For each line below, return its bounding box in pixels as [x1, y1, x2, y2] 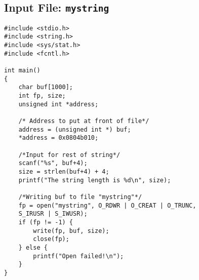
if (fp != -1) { [18, 218, 73, 226]
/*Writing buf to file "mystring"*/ [18, 193, 142, 201]
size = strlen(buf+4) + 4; [18, 168, 109, 175]
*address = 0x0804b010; [18, 134, 99, 142]
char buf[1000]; [18, 84, 73, 91]
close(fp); [33, 235, 69, 243]
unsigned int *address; [18, 100, 99, 108]
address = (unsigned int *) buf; [18, 126, 131, 133]
